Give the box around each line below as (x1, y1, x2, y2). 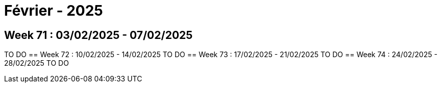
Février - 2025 (4, 2, 103, 19)
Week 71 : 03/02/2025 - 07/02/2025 (4, 28, 193, 41)
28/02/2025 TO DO (4, 59, 69, 68)
